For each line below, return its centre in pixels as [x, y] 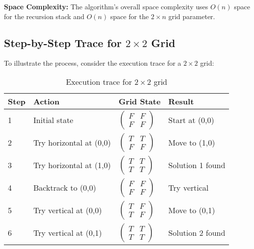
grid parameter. [192, 16]
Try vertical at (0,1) [68, 233]
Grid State [140, 101]
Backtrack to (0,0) [65, 188]
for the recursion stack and [44, 16]
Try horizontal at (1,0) [72, 165]
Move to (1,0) [192, 143]
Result [181, 101]
